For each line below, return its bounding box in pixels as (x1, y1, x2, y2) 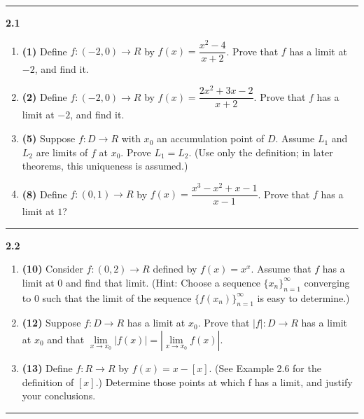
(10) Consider (22, 261, 83, 276)
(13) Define (22, 360, 73, 375)
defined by (153, 261, 197, 276)
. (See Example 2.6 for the (209, 360, 321, 375)
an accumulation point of (156, 131, 265, 146)
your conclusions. (22, 388, 96, 403)
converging (304, 275, 350, 289)
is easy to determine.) (257, 290, 350, 305)
